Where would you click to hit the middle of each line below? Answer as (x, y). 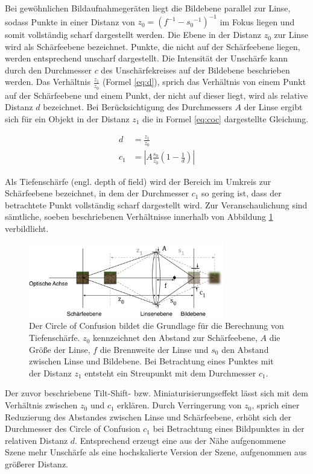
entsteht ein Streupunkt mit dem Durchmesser (170, 373)
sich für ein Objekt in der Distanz (67, 118)
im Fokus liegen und (257, 21)
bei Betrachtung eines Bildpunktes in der (229, 429)
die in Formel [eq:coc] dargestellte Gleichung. (226, 118)
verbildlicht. (27, 228)
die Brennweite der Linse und (154, 349)
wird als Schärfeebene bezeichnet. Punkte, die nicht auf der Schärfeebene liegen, (153, 46)
